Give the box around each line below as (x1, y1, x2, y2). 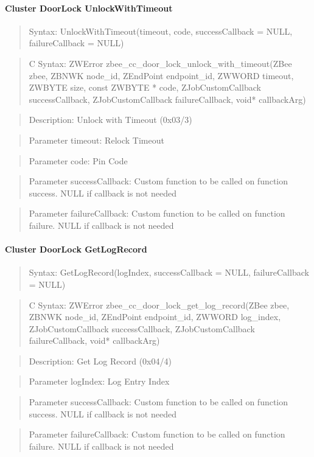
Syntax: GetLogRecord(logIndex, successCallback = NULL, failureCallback (29, 266, 309, 279)
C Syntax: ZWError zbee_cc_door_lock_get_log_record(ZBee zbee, (29, 298, 290, 311)
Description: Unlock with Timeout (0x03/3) (29, 113, 192, 126)
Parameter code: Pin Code (29, 154, 128, 167)
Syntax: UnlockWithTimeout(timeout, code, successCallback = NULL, (29, 24, 293, 37)
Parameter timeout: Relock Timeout (29, 133, 164, 146)
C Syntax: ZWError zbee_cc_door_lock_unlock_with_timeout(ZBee (29, 57, 292, 69)
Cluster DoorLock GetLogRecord (5, 243, 147, 256)
